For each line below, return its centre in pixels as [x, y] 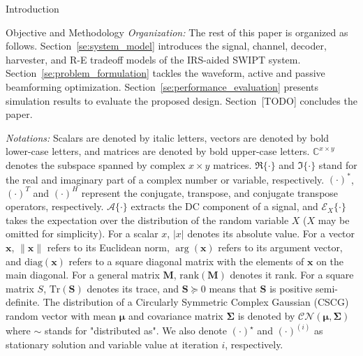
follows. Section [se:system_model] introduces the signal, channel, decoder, [166, 46]
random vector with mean [61, 315]
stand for [338, 164]
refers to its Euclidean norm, [108, 247]
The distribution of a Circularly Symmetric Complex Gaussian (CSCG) [196, 302]
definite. [23, 302]
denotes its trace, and [133, 288]
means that [233, 288]
